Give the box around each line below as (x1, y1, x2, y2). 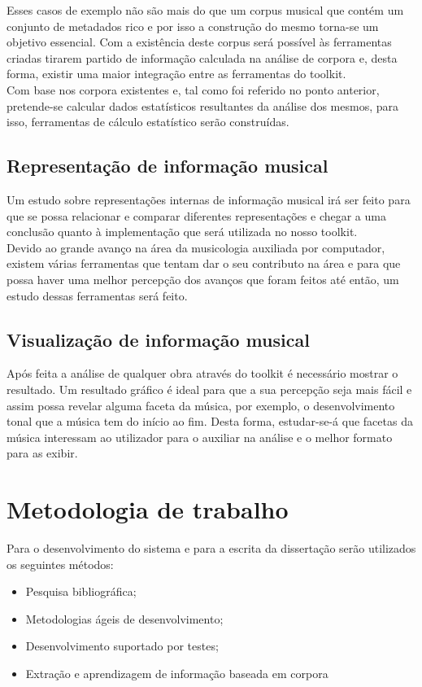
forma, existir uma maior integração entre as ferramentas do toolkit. (7, 65, 346, 82)
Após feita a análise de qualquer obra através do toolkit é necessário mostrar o (7, 365, 398, 382)
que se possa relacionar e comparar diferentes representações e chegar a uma (7, 207, 386, 224)
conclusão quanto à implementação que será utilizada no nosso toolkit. (7, 223, 358, 240)
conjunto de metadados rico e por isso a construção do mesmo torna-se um (7, 17, 379, 34)
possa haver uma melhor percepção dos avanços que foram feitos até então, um (7, 270, 399, 287)
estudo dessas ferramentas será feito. (7, 287, 188, 304)
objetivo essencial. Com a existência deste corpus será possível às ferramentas (7, 33, 392, 50)
